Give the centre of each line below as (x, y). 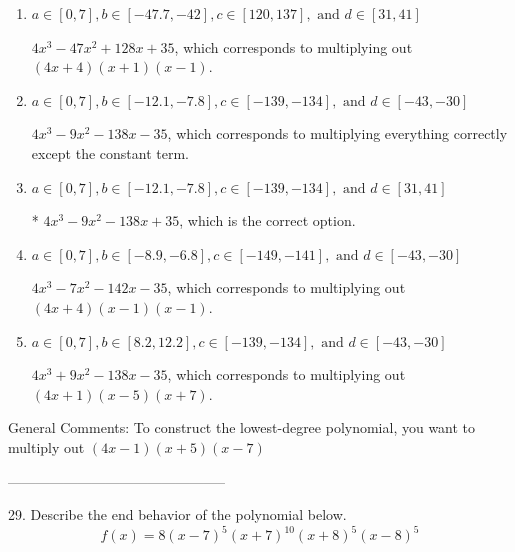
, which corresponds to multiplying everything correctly (337, 133)
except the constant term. (110, 152)
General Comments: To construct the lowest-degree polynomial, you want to (242, 427)
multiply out (46, 446)
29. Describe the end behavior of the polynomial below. (177, 514)
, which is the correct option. (267, 220)
